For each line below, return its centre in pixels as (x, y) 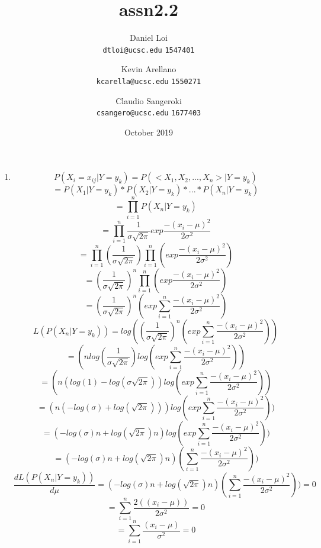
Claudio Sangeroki (149, 100)
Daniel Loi (149, 38)
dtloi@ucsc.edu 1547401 (149, 50)
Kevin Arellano (149, 69)
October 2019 (149, 132)
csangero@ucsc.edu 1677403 (149, 113)
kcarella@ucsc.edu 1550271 (149, 81)
